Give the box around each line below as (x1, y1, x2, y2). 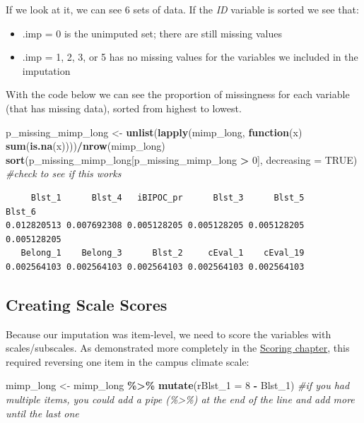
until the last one (6, 405, 79, 420)
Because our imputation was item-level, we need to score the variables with (6, 326, 331, 341)
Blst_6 (6, 206, 36, 217)
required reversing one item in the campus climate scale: (6, 354, 249, 369)
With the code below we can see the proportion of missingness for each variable (6, 87, 350, 102)
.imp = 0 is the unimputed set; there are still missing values (22, 25, 283, 40)
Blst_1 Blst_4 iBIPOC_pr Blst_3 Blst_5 (30, 192, 305, 203)
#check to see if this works (6, 166, 122, 181)
